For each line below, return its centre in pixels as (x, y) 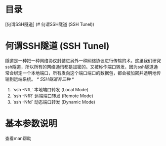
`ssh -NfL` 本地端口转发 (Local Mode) (50, 89)
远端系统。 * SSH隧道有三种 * (44, 79)
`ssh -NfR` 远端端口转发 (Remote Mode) (53, 96)
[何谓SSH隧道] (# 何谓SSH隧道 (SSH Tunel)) (50, 24)
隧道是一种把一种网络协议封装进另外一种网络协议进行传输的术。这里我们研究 (83, 60)
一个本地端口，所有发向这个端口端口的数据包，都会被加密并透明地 (89, 73)
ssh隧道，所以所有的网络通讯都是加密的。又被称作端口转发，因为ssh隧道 (80, 67)
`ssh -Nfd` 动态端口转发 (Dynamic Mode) (54, 102)
